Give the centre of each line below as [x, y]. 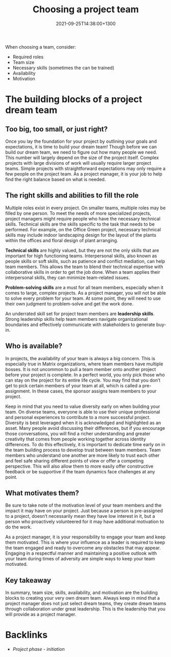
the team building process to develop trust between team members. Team [83, 450]
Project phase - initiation [39, 649]
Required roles [28, 57]
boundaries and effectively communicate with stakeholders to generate [80, 324]
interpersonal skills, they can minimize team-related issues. [68, 277]
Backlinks [27, 635]
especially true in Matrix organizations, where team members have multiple [84, 364]
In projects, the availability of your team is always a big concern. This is [80, 358]
